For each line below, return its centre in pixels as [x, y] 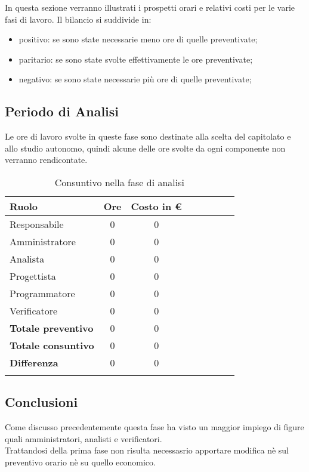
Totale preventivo [52, 328]
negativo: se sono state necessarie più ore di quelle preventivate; [135, 79]
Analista [27, 258]
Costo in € [156, 206]
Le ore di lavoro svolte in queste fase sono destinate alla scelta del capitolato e [148, 136]
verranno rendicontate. [46, 160]
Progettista [33, 276]
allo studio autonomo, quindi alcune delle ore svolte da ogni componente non [145, 148]
